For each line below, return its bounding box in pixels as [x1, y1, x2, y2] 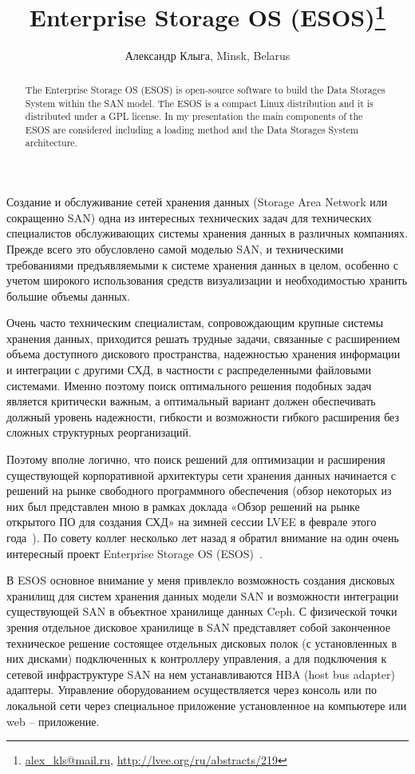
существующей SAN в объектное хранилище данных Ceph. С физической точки [6, 603, 397, 620]
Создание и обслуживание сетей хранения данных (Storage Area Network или [6, 193, 388, 210]
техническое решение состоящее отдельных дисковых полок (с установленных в [6, 634, 397, 651]
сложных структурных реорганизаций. [6, 424, 192, 441]
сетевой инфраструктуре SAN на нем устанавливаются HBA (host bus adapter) [6, 665, 395, 682]
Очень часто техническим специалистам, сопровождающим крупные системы [6, 314, 384, 331]
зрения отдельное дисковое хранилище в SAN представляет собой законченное [6, 618, 391, 635]
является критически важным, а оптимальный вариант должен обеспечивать [6, 393, 376, 409]
